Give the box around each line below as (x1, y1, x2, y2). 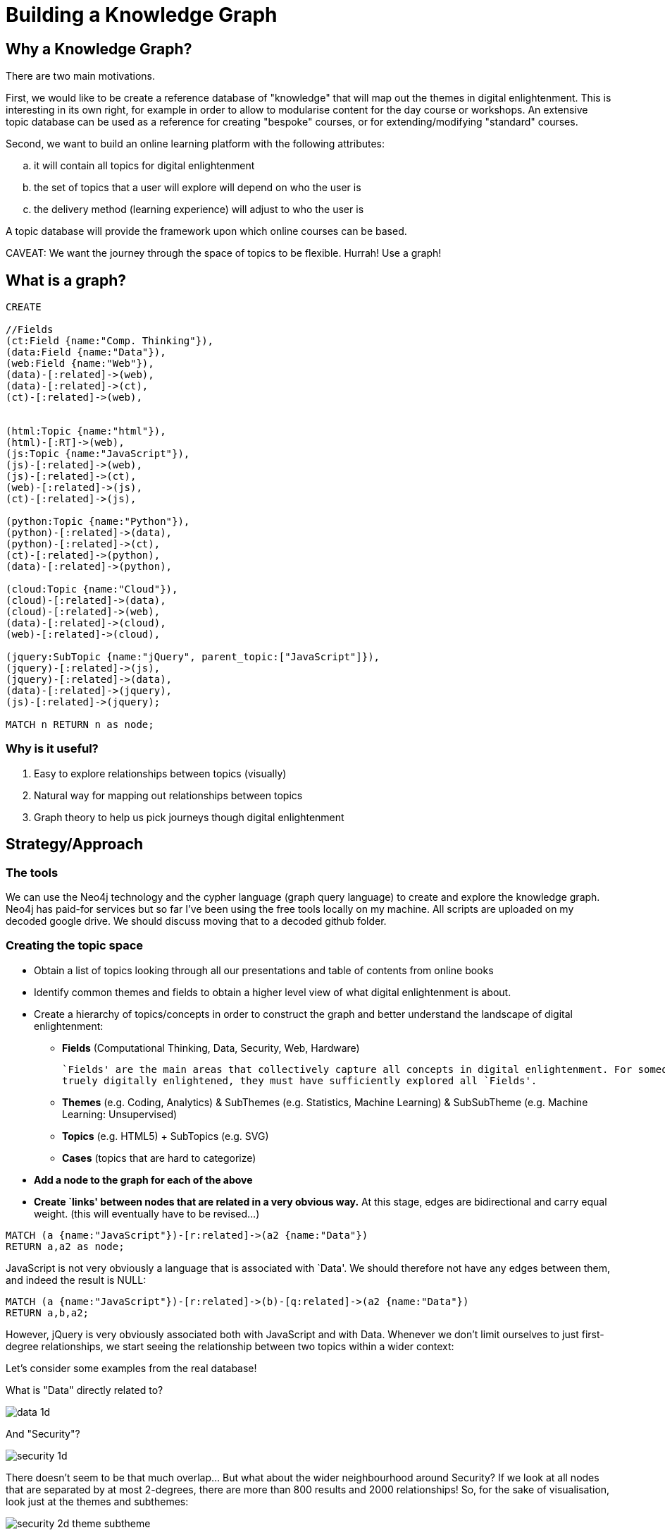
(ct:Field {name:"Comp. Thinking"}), (6, 335, 214, 347)
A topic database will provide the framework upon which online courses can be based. (6, 225, 407, 238)
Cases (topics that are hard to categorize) (62, 1151, 256, 1164)
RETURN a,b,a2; (6, 1306, 89, 1318)
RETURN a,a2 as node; (6, 1240, 125, 1252)
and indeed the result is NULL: (6, 1273, 147, 1286)
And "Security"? (6, 1427, 80, 1440)
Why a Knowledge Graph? (6, 40, 192, 58)
